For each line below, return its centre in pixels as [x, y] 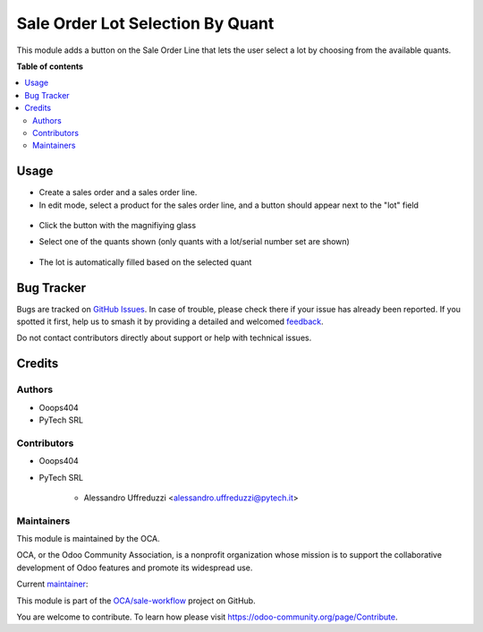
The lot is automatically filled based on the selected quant [145, 262]
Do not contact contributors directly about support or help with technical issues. [164, 338]
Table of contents [50, 66]
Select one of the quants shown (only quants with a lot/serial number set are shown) [195, 242]
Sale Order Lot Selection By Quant [145, 23]
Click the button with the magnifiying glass [118, 225]
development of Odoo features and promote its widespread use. [135, 568]
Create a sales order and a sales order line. [118, 192]
